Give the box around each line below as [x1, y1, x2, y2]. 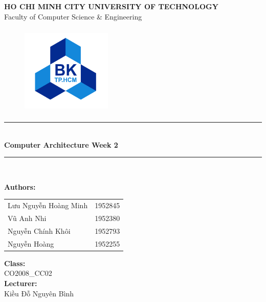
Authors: [4, 181, 36, 192]
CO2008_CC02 [4, 268, 52, 278]
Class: [4, 257, 26, 268]
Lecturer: [4, 277, 37, 288]
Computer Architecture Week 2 [4, 139, 118, 150]
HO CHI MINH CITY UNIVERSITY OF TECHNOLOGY [4, 1, 218, 11]
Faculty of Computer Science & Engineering [4, 11, 142, 22]
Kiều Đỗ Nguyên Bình [4, 288, 74, 298]
